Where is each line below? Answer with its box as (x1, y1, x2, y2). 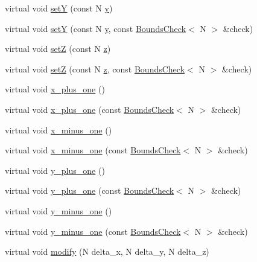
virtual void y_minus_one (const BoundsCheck (5, 225, 181, 237)
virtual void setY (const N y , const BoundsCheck (5, 22, 186, 34)
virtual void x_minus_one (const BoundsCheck (5, 144, 181, 156)
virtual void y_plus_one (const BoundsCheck (5, 184, 174, 197)
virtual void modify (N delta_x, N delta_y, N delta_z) (5, 245, 209, 258)
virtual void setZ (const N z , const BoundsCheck (5, 62, 185, 75)
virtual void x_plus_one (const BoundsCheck (5, 103, 174, 115)
